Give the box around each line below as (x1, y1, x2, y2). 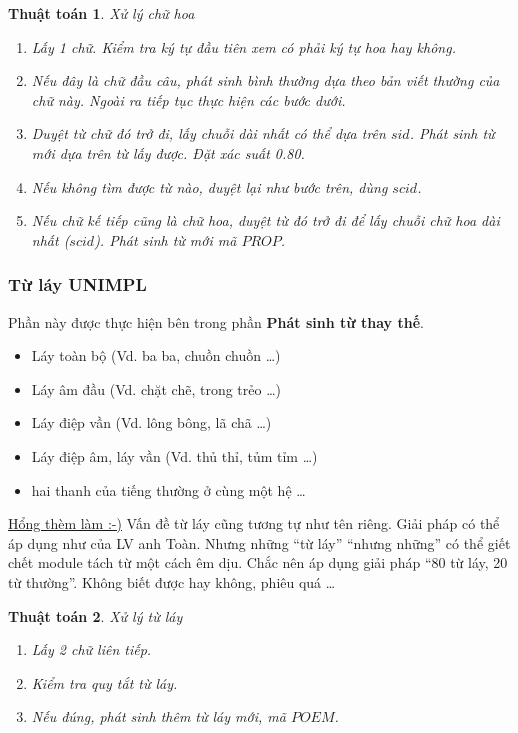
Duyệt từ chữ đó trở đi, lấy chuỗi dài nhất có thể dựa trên (31, 123, 386, 144)
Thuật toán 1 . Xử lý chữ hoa (8, 3, 195, 23)
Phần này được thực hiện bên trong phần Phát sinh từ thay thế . (8, 311, 424, 332)
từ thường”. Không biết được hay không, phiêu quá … (8, 571, 336, 592)
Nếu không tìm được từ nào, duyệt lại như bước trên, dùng (31, 176, 388, 197)
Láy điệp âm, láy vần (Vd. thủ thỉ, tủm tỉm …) (31, 445, 318, 466)
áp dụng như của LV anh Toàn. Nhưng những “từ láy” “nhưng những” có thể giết (8, 532, 511, 553)
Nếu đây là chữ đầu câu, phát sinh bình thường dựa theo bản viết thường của (31, 70, 500, 91)
